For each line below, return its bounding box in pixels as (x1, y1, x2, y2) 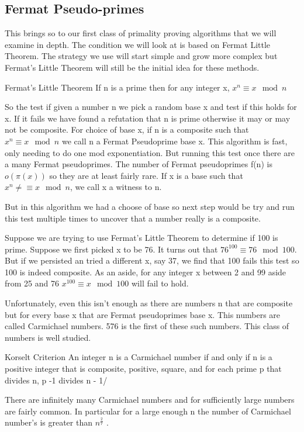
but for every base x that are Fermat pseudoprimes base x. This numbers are (5, 308, 281, 320)
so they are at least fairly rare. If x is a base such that (49, 169, 243, 181)
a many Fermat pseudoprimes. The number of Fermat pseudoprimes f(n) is (5, 158, 272, 170)
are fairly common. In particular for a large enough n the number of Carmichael (5, 405, 291, 417)
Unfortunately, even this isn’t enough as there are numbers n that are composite (5, 297, 293, 309)
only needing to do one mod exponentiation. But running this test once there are (5, 146, 295, 158)
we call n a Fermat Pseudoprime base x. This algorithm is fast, (61, 134, 288, 147)
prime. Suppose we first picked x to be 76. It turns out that (5, 243, 218, 255)
